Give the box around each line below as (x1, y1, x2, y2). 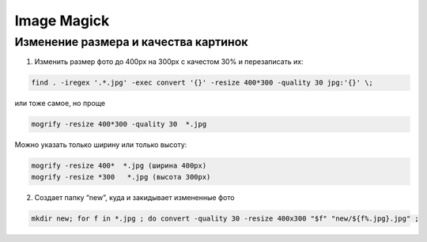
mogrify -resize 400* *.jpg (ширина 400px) (31, 161, 207, 170)
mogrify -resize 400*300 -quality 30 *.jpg (31, 119, 207, 129)
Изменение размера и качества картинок (14, 35, 248, 49)
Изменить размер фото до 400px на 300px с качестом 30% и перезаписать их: (34, 57, 304, 66)
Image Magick (14, 12, 110, 29)
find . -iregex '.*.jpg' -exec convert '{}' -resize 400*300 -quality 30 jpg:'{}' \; (31, 78, 373, 87)
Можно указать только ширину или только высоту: (14, 140, 187, 149)
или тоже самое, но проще (14, 99, 106, 108)
